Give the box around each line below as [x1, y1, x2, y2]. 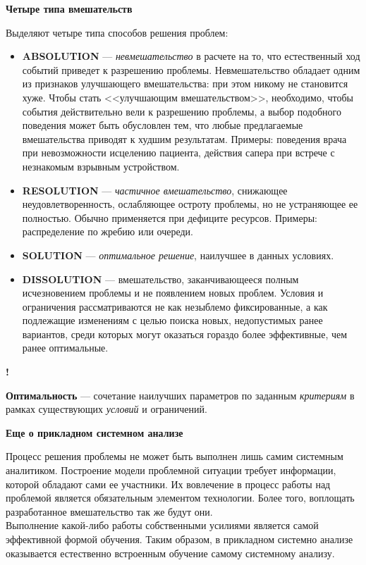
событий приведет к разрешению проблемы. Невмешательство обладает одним [22, 62, 360, 77]
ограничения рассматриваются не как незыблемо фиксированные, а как [22, 299, 328, 313]
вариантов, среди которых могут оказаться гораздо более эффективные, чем [22, 326, 348, 341]
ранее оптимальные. [22, 340, 109, 355]
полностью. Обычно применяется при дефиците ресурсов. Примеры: [22, 210, 317, 225]
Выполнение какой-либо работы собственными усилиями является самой [6, 518, 319, 533]
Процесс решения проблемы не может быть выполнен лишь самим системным [6, 449, 343, 464]
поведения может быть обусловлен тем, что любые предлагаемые [22, 118, 303, 132]
